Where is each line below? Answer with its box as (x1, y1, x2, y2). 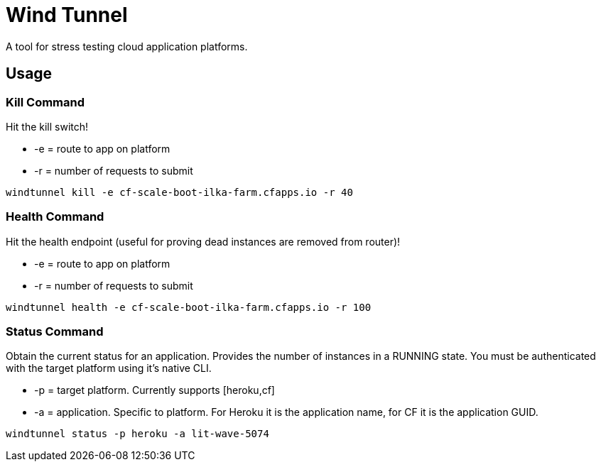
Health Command (6, 209, 104, 224)
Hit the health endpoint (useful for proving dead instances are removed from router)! (6, 235, 401, 248)
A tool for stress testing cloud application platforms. (6, 40, 248, 53)
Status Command (6, 324, 104, 339)
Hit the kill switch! (6, 120, 89, 133)
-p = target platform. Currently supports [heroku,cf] (34, 384, 275, 397)
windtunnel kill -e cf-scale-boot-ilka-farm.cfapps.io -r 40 (6, 186, 353, 198)
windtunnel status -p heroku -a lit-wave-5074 (6, 428, 269, 440)
